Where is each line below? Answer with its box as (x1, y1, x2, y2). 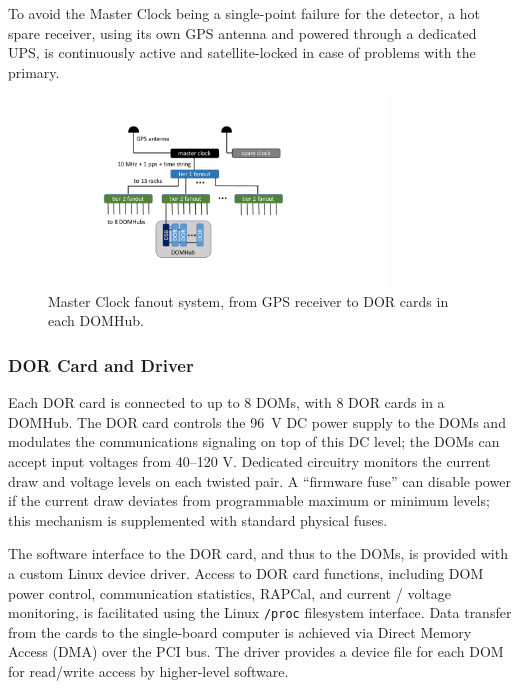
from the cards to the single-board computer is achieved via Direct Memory (8, 621, 472, 642)
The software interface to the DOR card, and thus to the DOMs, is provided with (8, 543, 508, 564)
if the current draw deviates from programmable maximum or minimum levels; (8, 490, 490, 511)
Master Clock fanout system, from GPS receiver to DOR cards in (48, 290, 449, 311)
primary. (8, 61, 60, 82)
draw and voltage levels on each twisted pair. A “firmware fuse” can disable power (8, 470, 511, 491)
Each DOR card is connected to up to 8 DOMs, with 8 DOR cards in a (8, 392, 445, 413)
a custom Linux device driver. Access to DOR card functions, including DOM (8, 562, 484, 583)
